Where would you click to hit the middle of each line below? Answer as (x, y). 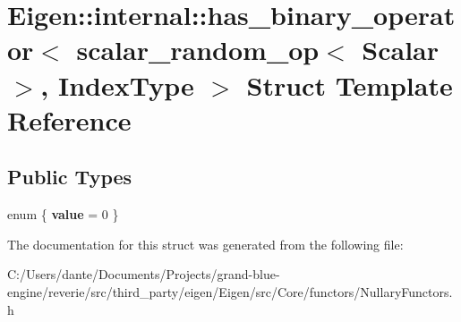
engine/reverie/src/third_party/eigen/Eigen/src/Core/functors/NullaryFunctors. (230, 291)
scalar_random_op (198, 50)
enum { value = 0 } (63, 214)
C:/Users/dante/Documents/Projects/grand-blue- (144, 274)
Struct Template (350, 85)
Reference (69, 119)
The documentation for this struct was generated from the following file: (205, 244)
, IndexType (117, 85)
